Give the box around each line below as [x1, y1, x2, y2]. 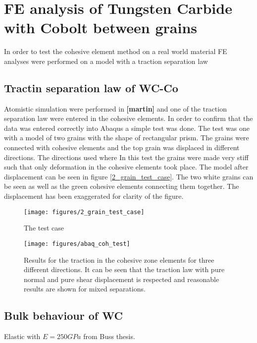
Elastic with [4, 331, 41, 342]
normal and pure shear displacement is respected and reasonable [24, 274, 219, 284]
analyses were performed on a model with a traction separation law [4, 56, 208, 66]
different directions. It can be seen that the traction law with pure [24, 264, 225, 275]
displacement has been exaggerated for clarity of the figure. [4, 191, 184, 201]
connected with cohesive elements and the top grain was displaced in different [4, 142, 240, 153]
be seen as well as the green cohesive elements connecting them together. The [4, 181, 239, 191]
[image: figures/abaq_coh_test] [24, 240, 130, 247]
